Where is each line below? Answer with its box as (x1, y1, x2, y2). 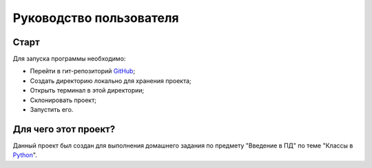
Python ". (12, 151, 37, 159)
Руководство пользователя (12, 10, 179, 25)
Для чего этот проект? (12, 123, 116, 135)
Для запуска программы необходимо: (12, 55, 126, 63)
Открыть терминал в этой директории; (30, 86, 145, 95)
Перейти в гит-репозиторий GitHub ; (30, 67, 136, 75)
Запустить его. (30, 106, 74, 114)
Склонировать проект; (30, 96, 96, 104)
